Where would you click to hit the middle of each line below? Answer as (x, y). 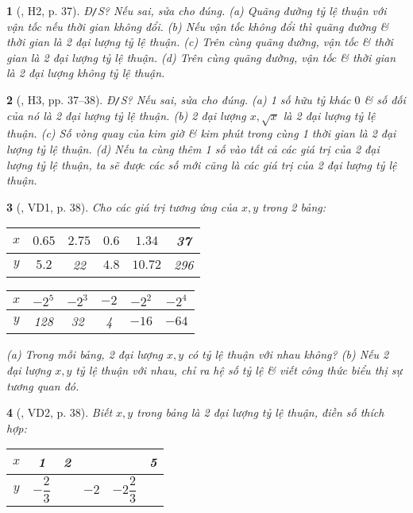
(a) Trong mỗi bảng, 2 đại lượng (85, 354)
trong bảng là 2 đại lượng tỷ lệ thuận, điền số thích (261, 412)
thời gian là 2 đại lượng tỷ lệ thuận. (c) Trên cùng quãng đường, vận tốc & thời (200, 42)
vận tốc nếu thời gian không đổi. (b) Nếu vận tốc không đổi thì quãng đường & (198, 26)
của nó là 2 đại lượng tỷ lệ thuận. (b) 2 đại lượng (126, 115)
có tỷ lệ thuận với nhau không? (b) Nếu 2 (288, 354)
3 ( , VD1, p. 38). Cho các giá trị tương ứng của (122, 206)
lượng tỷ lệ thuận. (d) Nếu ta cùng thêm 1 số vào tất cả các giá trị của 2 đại (193, 149)
